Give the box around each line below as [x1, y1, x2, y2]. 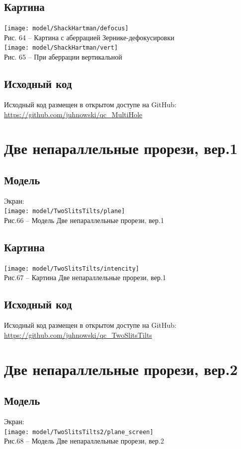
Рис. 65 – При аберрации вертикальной [4, 52, 122, 62]
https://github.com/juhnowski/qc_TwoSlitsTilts [4, 329, 152, 340]
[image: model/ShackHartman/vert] [4, 44, 118, 52]
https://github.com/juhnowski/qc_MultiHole [4, 109, 143, 119]
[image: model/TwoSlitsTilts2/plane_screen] [4, 428, 154, 436]
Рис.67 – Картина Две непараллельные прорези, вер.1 [4, 272, 166, 283]
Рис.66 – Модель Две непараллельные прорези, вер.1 [4, 215, 164, 225]
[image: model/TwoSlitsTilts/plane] [4, 208, 125, 215]
